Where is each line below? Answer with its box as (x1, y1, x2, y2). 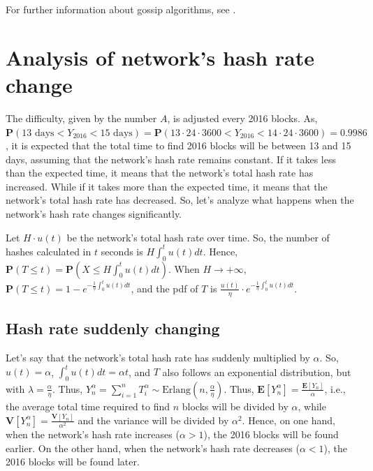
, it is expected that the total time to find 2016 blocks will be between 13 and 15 (6, 138, 351, 153)
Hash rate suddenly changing (6, 317, 220, 339)
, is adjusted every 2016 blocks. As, (167, 110, 318, 125)
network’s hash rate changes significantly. (6, 207, 182, 221)
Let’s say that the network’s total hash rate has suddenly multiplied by (6, 350, 310, 365)
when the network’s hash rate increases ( (6, 426, 180, 441)
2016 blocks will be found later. (6, 454, 140, 469)
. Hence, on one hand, (242, 412, 335, 427)
